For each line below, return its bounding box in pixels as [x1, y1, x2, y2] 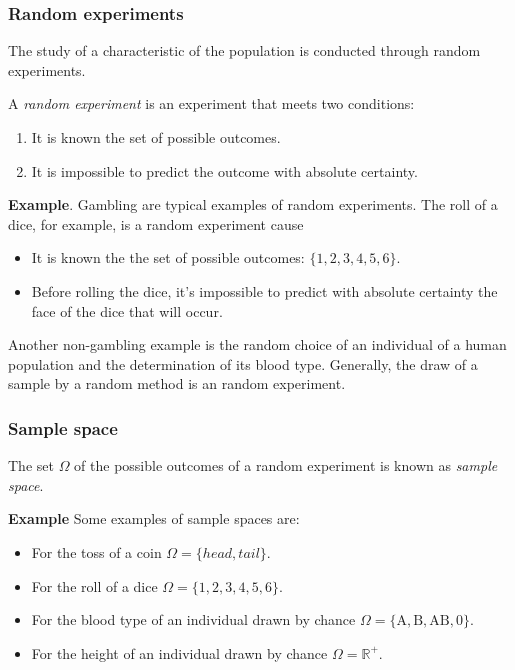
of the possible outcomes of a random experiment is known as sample [74, 455, 498, 476]
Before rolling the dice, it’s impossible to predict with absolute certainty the [31, 280, 498, 301]
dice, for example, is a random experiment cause [8, 213, 304, 234]
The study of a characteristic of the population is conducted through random [8, 40, 481, 61]
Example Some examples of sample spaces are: [8, 508, 300, 529]
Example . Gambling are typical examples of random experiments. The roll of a [8, 194, 498, 215]
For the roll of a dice [31, 575, 158, 596]
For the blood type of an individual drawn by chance [31, 609, 356, 630]
